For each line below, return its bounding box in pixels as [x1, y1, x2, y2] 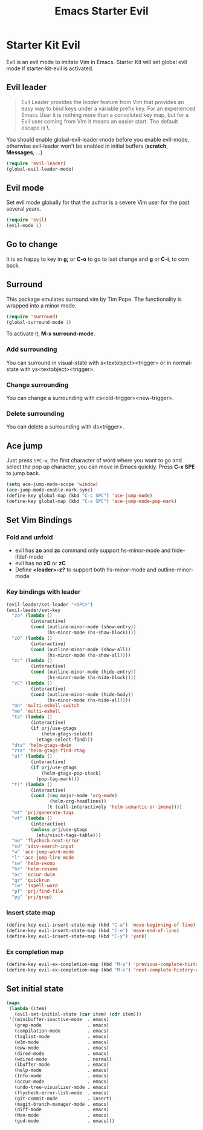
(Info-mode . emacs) [14, 1073, 110, 1079]
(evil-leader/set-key [6, 607, 61, 613]
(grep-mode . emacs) [14, 1022, 110, 1028]
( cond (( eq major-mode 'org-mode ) [30, 793, 118, 799]
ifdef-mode [14, 553, 43, 560]
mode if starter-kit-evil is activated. [6, 65, 94, 72]
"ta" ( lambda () [11, 714, 53, 720]
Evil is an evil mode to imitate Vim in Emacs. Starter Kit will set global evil [6, 58, 187, 65]
